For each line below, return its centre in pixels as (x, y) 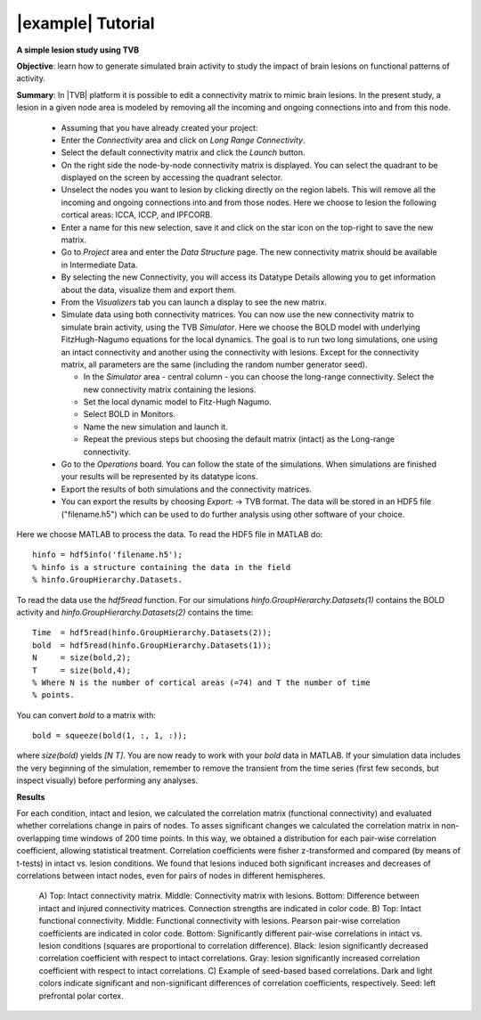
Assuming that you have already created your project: (159, 127)
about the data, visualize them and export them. (149, 290)
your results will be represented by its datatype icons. (159, 477)
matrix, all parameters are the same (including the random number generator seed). (214, 364)
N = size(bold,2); (82, 658)
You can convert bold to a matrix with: (86, 715)
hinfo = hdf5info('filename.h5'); (107, 555)
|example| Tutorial (86, 23)
